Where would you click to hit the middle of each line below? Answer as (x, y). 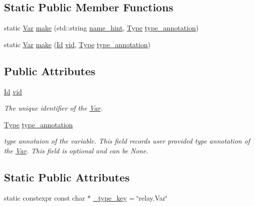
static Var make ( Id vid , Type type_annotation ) (77, 44)
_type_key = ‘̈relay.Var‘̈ (130, 197)
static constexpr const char (45, 197)
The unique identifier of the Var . (54, 108)
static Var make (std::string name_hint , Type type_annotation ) (101, 28)
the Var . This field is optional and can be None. (76, 150)
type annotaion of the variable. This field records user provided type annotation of (127, 141)
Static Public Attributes (67, 177)
